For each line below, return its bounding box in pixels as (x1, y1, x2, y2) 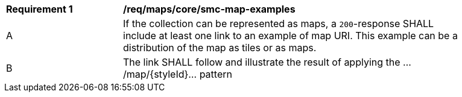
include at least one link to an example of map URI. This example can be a (123, 30, 458, 42)
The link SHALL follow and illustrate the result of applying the (123, 56, 400, 68)
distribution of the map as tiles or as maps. (123, 42, 317, 54)
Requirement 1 (6, 3, 73, 15)
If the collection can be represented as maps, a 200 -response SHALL (123, 17, 434, 30)
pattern (199, 68, 232, 80)
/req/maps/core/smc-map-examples (123, 3, 296, 15)
